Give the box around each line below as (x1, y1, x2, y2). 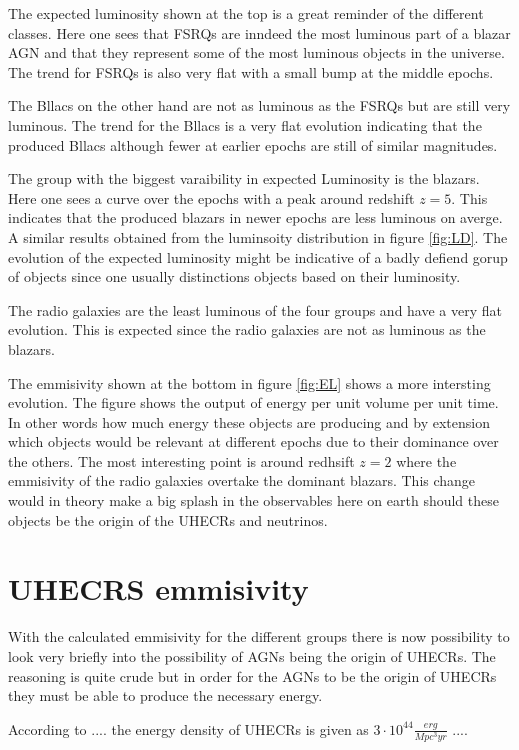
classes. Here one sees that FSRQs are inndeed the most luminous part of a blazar (8, 22, 511, 43)
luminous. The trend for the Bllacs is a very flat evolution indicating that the (8, 114, 482, 135)
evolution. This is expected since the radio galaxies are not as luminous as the (8, 319, 486, 340)
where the (396, 450, 457, 471)
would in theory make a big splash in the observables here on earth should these (8, 490, 499, 511)
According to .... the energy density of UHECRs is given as (8, 718, 369, 739)
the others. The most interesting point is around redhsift (8, 450, 355, 471)
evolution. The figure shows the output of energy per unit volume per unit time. (8, 392, 499, 413)
